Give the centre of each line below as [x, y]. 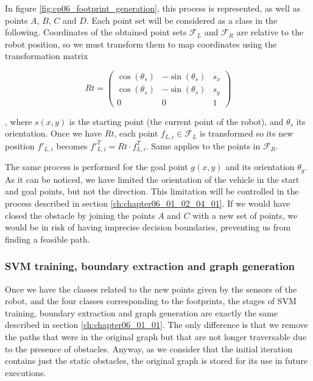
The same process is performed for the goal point [97, 167]
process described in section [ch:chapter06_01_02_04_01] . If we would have [148, 203]
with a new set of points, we [245, 215]
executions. [26, 372]
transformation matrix [47, 56]
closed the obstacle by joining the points [80, 215]
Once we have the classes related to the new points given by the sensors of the [151, 289]
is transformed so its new [247, 133]
